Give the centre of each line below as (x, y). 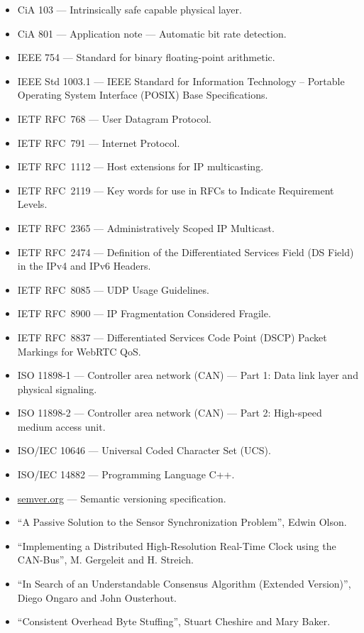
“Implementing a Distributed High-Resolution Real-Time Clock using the (177, 545)
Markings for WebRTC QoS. (79, 351)
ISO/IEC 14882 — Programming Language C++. (126, 474)
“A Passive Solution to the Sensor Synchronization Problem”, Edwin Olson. (182, 522)
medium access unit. (61, 426)
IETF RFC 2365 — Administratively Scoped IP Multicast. (146, 227)
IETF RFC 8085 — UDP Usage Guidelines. (113, 289)
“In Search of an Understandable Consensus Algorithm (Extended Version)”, (184, 584)
